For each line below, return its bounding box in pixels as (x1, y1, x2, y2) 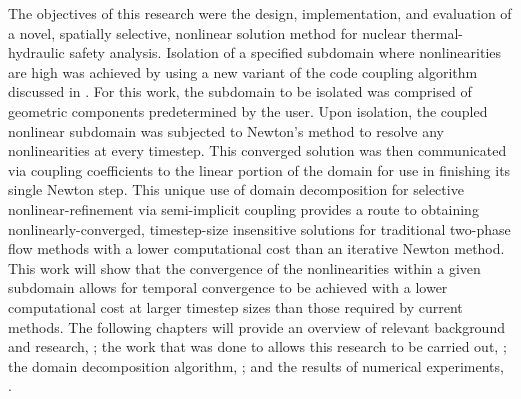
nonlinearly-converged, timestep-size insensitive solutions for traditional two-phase (8, 218, 511, 239)
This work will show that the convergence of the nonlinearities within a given (8, 257, 481, 278)
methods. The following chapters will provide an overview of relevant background (8, 316, 505, 337)
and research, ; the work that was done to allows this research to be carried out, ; (8, 336, 507, 357)
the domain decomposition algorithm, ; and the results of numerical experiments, (8, 355, 504, 376)
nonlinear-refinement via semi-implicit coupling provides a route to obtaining (8, 198, 479, 219)
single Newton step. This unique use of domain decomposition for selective (8, 179, 464, 200)
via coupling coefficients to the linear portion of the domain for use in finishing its (8, 159, 511, 180)
